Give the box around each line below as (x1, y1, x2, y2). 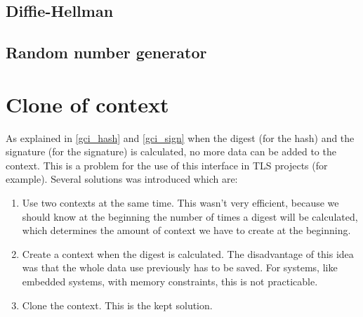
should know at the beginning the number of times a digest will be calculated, (22, 209, 358, 224)
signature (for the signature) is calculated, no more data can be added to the (6, 144, 336, 159)
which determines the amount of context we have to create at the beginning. (22, 223, 351, 238)
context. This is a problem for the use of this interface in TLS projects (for (6, 157, 328, 172)
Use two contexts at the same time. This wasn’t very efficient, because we (22, 195, 339, 210)
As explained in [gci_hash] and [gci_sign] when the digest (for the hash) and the (6, 130, 355, 145)
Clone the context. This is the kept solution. (22, 297, 213, 312)
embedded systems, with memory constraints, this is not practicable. (22, 274, 318, 289)
